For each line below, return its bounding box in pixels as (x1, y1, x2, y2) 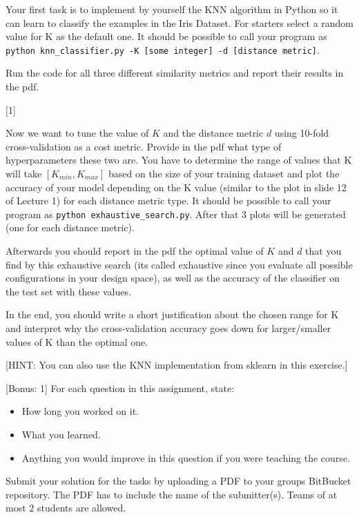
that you (305, 244, 342, 258)
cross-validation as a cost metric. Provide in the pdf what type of (6, 139, 282, 153)
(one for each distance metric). (6, 220, 135, 235)
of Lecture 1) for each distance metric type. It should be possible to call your (6, 193, 331, 208)
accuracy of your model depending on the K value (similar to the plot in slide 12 (6, 179, 347, 194)
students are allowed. (37, 500, 126, 515)
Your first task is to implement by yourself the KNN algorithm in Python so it (6, 2, 338, 16)
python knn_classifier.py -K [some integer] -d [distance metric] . (6, 42, 320, 57)
